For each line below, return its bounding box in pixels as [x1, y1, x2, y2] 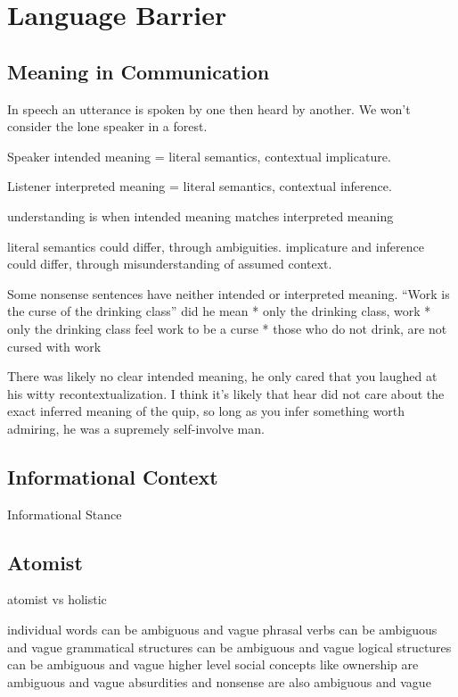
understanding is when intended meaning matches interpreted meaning [7, 206, 394, 225]
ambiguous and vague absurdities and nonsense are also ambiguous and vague [7, 672, 431, 691]
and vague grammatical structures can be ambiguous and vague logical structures [7, 637, 452, 656]
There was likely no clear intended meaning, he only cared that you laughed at [7, 367, 438, 386]
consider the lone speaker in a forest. [7, 117, 208, 136]
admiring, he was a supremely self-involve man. [7, 419, 265, 437]
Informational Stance [7, 504, 122, 523]
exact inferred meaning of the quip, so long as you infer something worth [7, 402, 405, 420]
